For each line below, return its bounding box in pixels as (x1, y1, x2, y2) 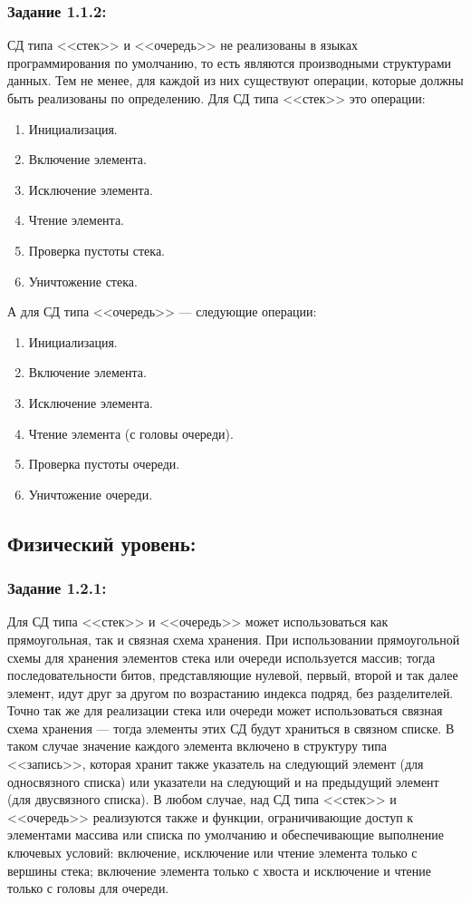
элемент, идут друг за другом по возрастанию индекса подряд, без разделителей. (7, 683, 454, 702)
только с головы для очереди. (7, 879, 169, 898)
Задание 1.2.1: (7, 577, 107, 599)
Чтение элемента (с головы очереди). (28, 423, 234, 442)
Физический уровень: (7, 529, 197, 557)
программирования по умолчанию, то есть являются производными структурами (7, 53, 452, 72)
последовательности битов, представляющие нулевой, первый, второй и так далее (7, 665, 458, 685)
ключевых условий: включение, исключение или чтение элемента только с (7, 843, 418, 862)
